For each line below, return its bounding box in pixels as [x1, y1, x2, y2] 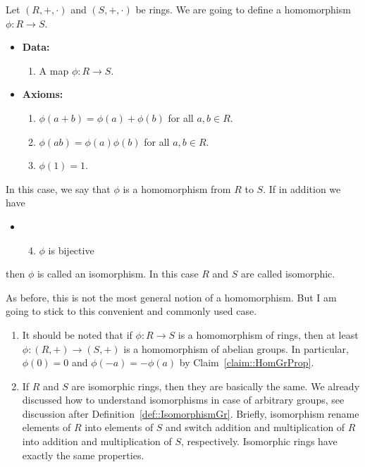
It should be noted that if [22, 327, 132, 342]
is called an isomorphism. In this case [37, 266, 199, 281]
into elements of [85, 420, 154, 435]
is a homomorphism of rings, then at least [178, 327, 359, 342]
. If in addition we [263, 181, 341, 196]
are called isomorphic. [241, 266, 335, 281]
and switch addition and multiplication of [166, 420, 345, 435]
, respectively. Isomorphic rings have [181, 434, 338, 449]
